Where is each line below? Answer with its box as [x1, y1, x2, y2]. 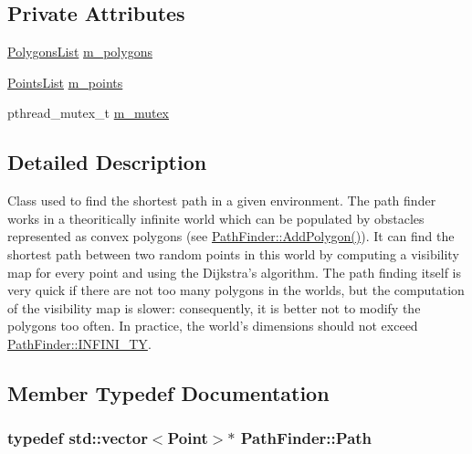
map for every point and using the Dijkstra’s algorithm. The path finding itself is [7, 262, 462, 281]
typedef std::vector [7, 427, 148, 449]
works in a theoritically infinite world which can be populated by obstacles [7, 208, 425, 227]
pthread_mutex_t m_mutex [7, 103, 169, 122]
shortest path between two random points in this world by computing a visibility [7, 244, 459, 263]
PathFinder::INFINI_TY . [7, 333, 152, 353]
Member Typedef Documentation [7, 378, 330, 406]
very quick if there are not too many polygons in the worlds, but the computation [7, 280, 465, 300]
